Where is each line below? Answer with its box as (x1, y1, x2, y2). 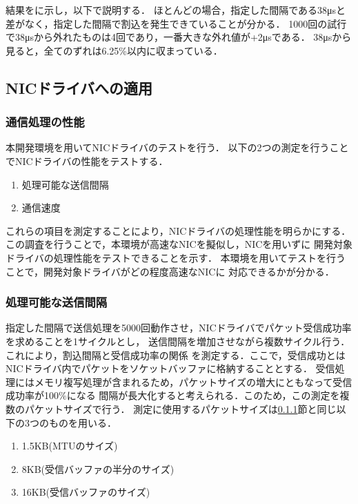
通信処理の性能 (6, 113, 85, 130)
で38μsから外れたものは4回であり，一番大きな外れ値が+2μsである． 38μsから (6, 30, 352, 44)
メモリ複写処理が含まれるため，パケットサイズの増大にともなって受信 (34, 374, 352, 389)
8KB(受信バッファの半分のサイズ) (21, 461, 175, 476)
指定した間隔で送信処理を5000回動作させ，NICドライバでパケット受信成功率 (6, 320, 352, 335)
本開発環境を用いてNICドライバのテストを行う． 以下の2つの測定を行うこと (6, 140, 349, 155)
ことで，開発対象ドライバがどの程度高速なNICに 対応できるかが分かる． (6, 264, 335, 278)
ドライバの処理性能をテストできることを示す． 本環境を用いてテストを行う (6, 250, 346, 264)
